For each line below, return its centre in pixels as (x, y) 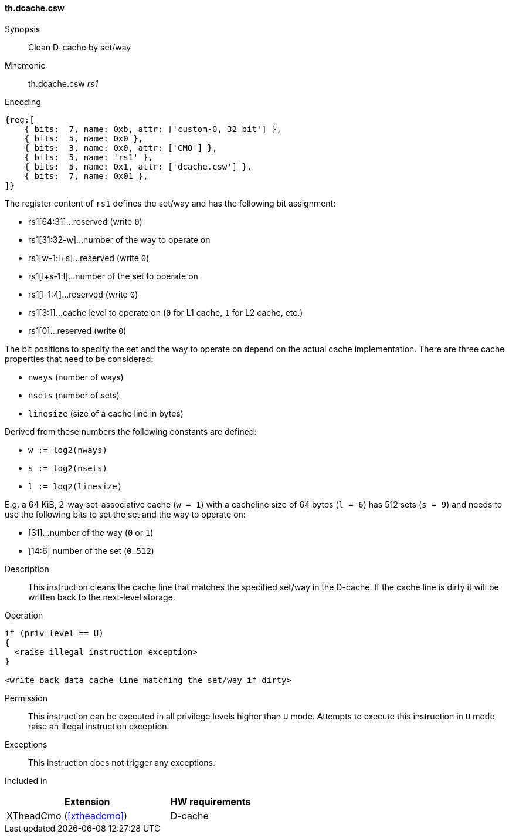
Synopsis (23, 29)
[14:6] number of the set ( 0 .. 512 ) (91, 550)
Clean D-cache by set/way (80, 47)
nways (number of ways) (76, 377)
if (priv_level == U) (54, 633)
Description (27, 569)
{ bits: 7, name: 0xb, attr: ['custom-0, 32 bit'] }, (153, 129)
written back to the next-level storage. (102, 597)
